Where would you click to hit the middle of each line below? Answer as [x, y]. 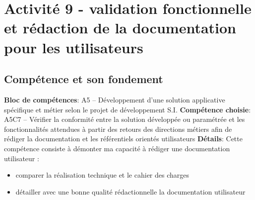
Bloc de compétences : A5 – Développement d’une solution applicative [115, 99]
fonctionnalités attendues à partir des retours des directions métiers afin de [118, 129]
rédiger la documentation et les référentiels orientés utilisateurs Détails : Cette [123, 139]
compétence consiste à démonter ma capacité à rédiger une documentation [117, 148]
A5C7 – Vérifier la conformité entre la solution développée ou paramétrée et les [125, 119]
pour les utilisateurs [74, 47]
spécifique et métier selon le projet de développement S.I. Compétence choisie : [127, 109]
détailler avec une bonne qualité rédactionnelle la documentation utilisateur [130, 191]
